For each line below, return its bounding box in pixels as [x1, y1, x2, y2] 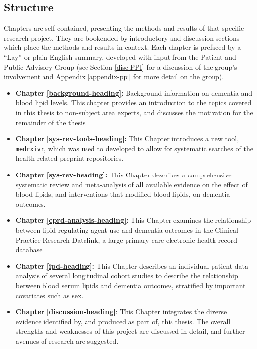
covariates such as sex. [15, 290, 84, 300]
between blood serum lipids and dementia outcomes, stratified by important [15, 280, 246, 290]
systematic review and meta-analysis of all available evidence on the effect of [15, 179, 248, 189]
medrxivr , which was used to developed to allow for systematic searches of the [15, 143, 253, 153]
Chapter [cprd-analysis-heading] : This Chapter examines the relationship [15, 215, 251, 225]
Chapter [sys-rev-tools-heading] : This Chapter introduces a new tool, [15, 133, 239, 144]
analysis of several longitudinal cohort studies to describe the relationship [15, 270, 238, 281]
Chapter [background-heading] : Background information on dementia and [15, 87, 253, 98]
